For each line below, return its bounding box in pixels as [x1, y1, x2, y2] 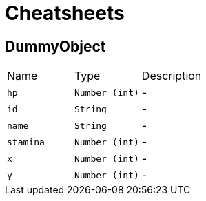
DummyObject [5, 37, 106, 55]
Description [141, 69, 202, 83]
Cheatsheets [5, 1, 125, 25]
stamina [7, 136, 45, 147]
